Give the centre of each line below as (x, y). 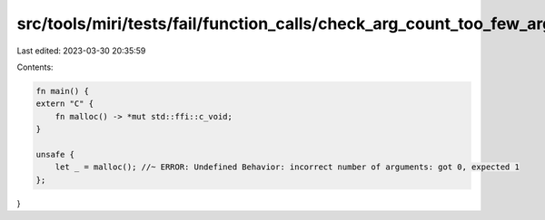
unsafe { (55, 154)
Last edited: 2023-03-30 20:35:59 (81, 51)
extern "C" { (65, 104)
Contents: (35, 67)
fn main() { (63, 91)
